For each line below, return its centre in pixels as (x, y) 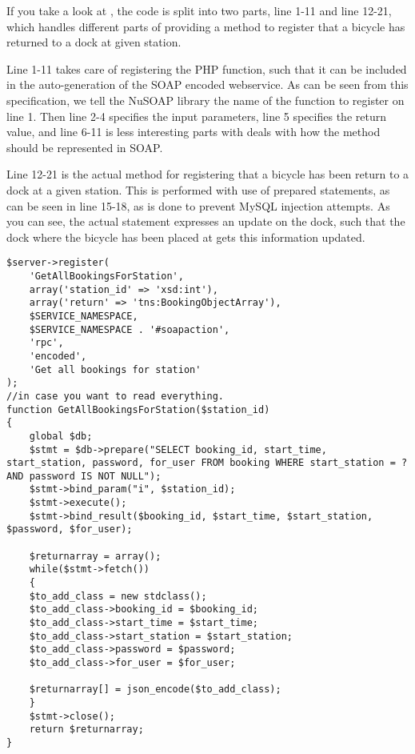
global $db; (61, 436)
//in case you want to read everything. (116, 396)
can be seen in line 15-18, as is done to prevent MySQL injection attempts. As (198, 205)
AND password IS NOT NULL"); (84, 476)
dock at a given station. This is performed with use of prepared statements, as (198, 189)
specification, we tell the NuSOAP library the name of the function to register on (206, 100)
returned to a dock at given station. (94, 42)
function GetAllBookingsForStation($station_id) (138, 409)
